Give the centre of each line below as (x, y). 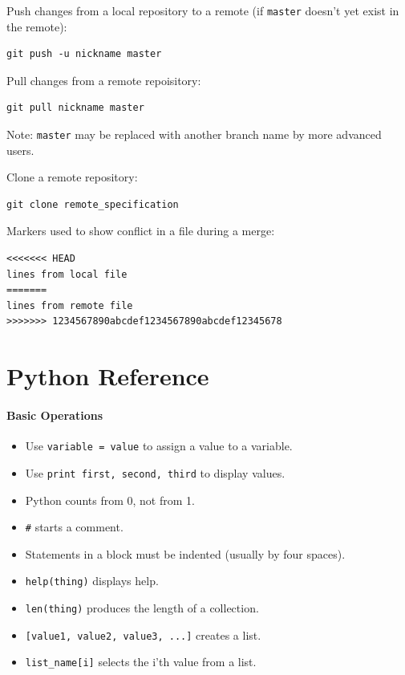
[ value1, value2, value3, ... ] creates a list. (143, 634)
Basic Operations (55, 415)
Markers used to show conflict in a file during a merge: (141, 231)
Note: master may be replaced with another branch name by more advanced (194, 134)
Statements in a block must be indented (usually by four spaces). (185, 553)
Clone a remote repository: (72, 177)
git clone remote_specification (93, 204)
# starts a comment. (74, 527)
